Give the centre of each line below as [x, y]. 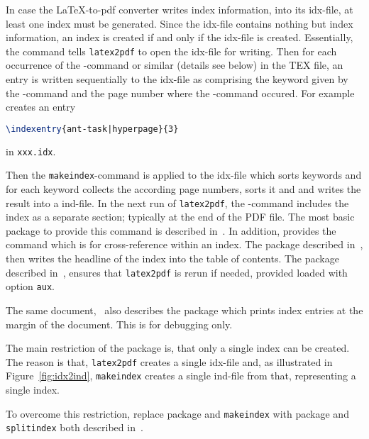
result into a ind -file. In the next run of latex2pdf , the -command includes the [177, 202]
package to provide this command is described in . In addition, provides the [171, 230]
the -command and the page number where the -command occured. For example [180, 93]
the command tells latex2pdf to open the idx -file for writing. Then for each [171, 51]
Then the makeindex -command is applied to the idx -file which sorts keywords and [184, 175]
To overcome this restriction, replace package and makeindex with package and [177, 413]
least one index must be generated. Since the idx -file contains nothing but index [180, 23]
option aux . [30, 286]
